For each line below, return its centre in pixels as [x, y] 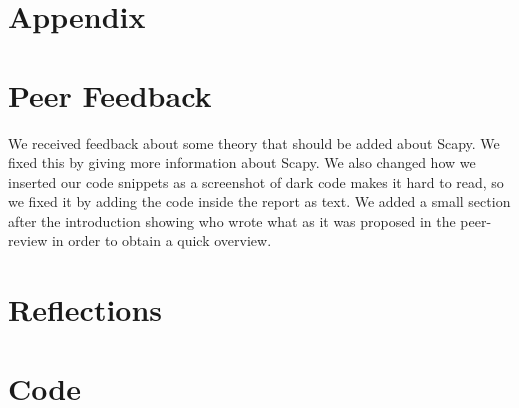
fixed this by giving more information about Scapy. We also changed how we [242, 162]
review [28, 240]
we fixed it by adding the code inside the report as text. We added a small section [259, 201]
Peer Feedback [110, 94]
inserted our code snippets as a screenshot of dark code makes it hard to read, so [256, 181]
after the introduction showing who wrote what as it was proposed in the [232, 220]
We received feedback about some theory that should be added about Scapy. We [254, 142]
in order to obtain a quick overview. [161, 240]
